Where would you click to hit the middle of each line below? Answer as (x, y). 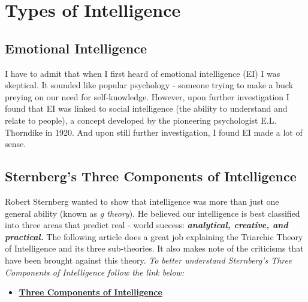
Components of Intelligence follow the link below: (95, 272)
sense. (16, 144)
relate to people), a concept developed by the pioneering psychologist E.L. (141, 120)
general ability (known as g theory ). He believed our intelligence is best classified (153, 213)
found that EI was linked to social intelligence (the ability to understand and (146, 108)
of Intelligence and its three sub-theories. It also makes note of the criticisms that (154, 248)
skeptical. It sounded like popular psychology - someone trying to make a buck (149, 85)
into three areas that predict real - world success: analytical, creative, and (147, 225)
